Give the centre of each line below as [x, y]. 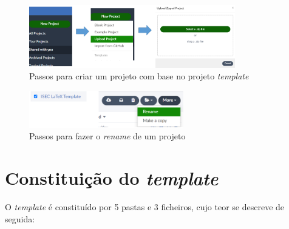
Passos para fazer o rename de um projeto [107, 136]
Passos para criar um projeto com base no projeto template [139, 76]
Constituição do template [112, 178]
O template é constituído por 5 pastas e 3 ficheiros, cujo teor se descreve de [145, 206]
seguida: [20, 218]
